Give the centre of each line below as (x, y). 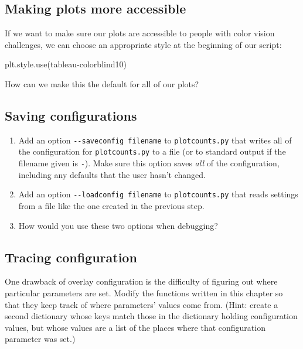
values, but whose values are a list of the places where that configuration (135, 327)
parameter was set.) (40, 339)
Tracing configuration (71, 257)
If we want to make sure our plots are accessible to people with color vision (140, 33)
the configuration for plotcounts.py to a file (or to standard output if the (152, 151)
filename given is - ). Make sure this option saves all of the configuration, (149, 163)
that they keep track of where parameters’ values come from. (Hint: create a (142, 304)
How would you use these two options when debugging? (118, 225)
